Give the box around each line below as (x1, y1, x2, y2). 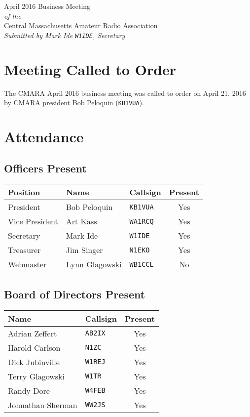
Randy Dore (8, 384, 50, 396)
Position (8, 186, 40, 198)
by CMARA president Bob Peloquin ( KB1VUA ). (4, 97, 144, 108)
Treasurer (8, 244, 41, 256)
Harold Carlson (8, 341, 61, 353)
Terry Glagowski (8, 370, 65, 382)
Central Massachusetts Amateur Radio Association (4, 20, 158, 31)
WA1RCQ (129, 217, 154, 225)
